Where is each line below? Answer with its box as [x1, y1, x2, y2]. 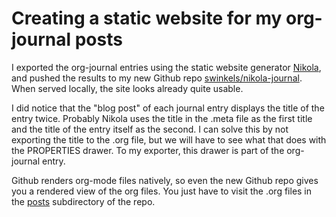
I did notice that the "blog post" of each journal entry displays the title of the [11, 102, 325, 114]
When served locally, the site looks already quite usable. [11, 82, 244, 94]
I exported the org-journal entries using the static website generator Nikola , [11, 61, 322, 73]
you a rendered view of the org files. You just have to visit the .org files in [11, 185, 313, 197]
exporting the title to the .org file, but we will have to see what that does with [11, 133, 327, 146]
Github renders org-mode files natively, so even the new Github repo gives [11, 174, 319, 186]
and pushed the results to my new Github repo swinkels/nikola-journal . [11, 72, 303, 84]
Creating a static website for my [11, 7, 283, 30]
